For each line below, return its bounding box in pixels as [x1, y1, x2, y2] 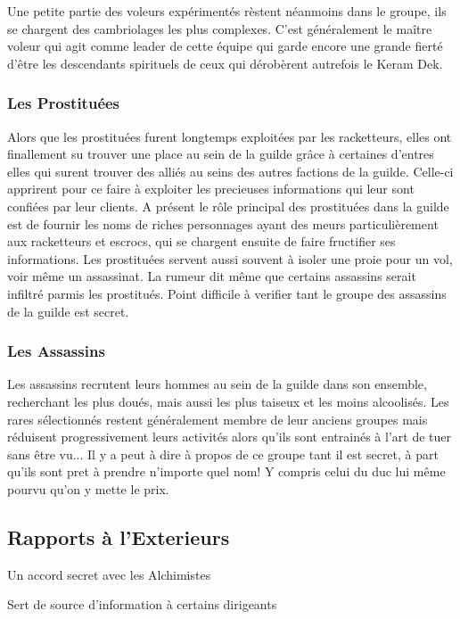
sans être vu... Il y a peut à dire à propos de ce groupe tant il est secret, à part [7, 444, 439, 463]
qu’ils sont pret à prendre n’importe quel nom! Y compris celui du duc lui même [7, 462, 446, 481]
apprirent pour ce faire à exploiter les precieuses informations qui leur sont [7, 179, 415, 198]
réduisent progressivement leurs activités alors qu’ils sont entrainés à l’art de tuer [7, 427, 451, 446]
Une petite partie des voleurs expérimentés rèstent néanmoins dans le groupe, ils [7, 2, 447, 20]
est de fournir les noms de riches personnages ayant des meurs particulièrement [7, 214, 439, 233]
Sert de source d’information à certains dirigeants [7, 595, 277, 614]
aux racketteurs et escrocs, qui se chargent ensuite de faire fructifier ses [7, 232, 396, 251]
